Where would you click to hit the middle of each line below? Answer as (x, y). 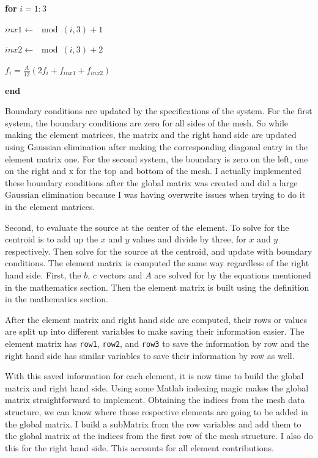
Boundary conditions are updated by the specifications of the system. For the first (159, 111)
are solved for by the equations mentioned (233, 274)
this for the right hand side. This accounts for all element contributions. (140, 447)
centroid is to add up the (52, 239)
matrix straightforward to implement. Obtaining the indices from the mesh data (155, 400)
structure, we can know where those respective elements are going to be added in (157, 411)
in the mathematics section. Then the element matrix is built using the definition (157, 287)
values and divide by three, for (189, 239)
